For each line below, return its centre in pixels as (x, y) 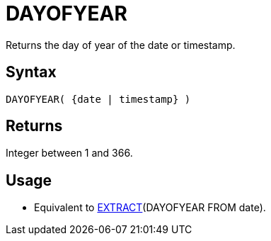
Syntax (31, 72)
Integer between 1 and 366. (69, 153)
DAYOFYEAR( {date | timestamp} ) (98, 99)
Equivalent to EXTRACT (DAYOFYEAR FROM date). (150, 208)
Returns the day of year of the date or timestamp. (121, 45)
